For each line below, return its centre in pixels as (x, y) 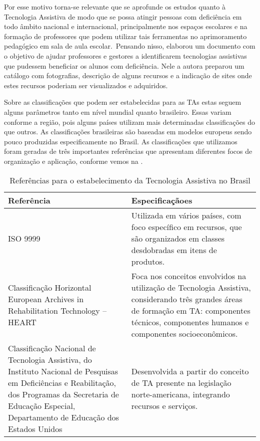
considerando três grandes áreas (187, 299)
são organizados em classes (178, 238)
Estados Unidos (35, 428)
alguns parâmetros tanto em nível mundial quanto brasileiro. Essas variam (118, 112)
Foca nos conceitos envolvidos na (189, 276)
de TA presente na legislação (181, 382)
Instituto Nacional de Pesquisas (63, 371)
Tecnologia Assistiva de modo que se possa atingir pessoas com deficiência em (123, 16)
